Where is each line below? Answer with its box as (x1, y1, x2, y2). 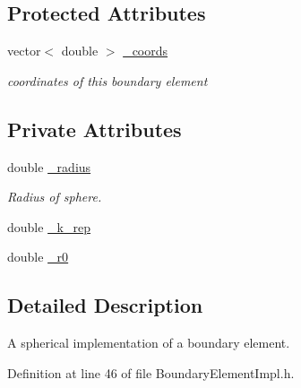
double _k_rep (7, 217, 91, 236)
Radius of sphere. (7, 187, 102, 206)
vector (7, 41, 41, 60)
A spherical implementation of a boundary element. (7, 333, 290, 352)
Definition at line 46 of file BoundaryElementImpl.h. (7, 363, 295, 382)
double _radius (7, 157, 91, 176)
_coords (123, 41, 168, 60)
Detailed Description (7, 291, 203, 319)
